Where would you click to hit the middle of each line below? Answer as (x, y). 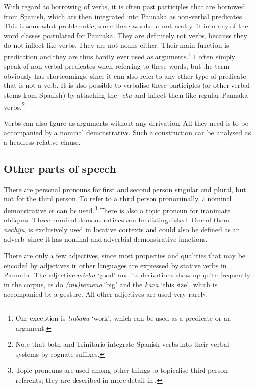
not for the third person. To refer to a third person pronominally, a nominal (118, 199)
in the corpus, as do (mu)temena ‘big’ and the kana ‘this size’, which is (111, 284)
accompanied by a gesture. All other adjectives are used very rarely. (106, 294)
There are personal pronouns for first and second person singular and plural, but (125, 189)
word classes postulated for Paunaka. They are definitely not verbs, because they (126, 35)
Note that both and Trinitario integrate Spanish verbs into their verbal (122, 344)
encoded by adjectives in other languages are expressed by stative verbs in (115, 265)
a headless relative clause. (42, 142)
